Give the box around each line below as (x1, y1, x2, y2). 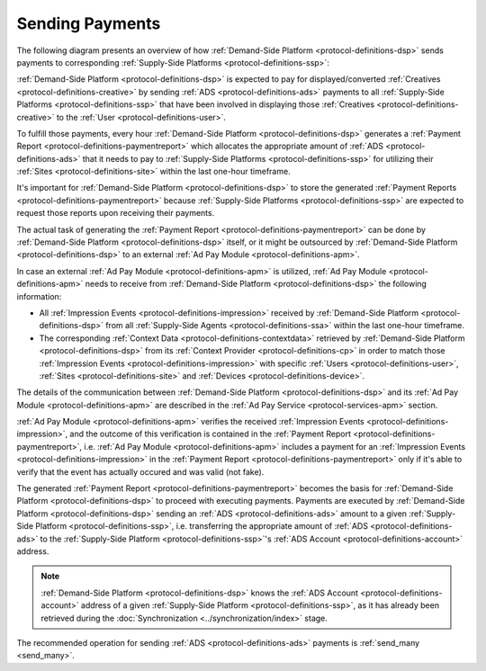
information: (16, 291, 62, 301)
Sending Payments (16, 13, 161, 33)
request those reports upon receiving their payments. (16, 208, 215, 219)
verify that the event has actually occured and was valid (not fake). (16, 466, 265, 477)
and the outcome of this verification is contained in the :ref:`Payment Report (69, 428, 351, 440)
